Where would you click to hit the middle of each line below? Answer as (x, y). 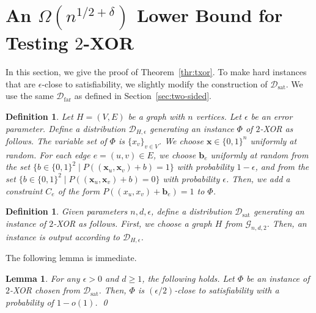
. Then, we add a (258, 178)
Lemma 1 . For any (43, 278)
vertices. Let (219, 116)
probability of (30, 302)
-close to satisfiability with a (227, 290)
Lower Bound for (210, 15)
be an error (272, 116)
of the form (79, 190)
